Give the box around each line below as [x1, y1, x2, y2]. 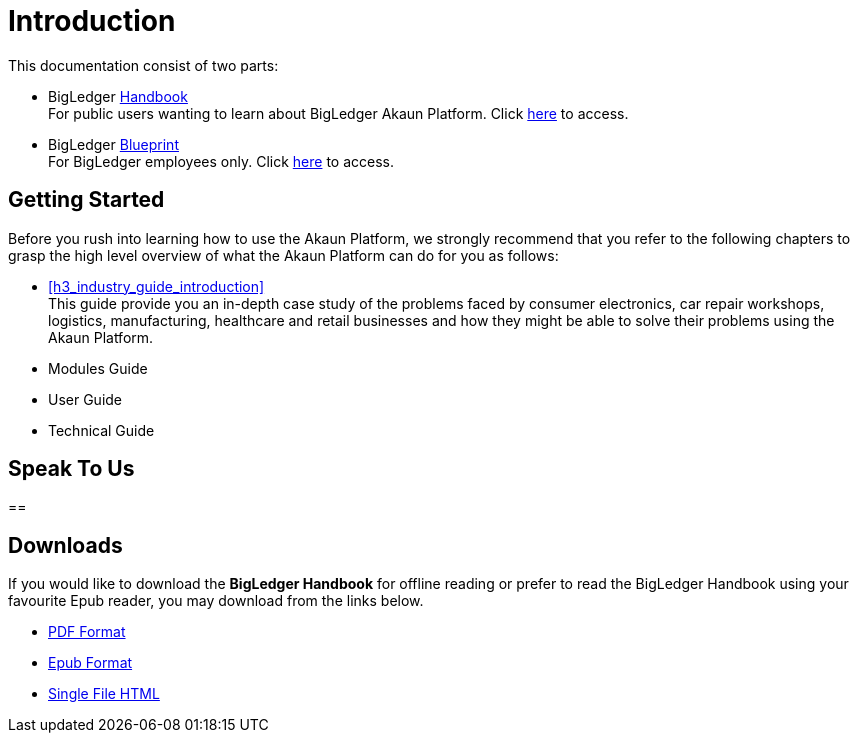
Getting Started [8, 187, 165, 213]
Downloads [8, 532, 123, 558]
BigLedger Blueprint [48, 135, 179, 153]
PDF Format [48, 623, 126, 641]
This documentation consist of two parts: [8, 56, 279, 74]
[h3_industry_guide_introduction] [48, 277, 265, 295]
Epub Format [48, 654, 133, 672]
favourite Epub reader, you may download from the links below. [8, 592, 424, 610]
